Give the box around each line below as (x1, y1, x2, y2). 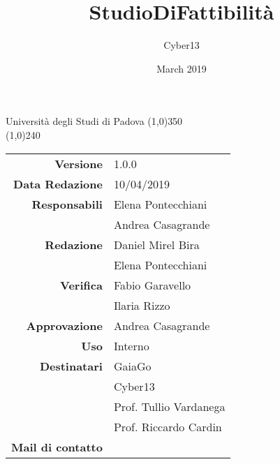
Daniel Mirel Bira (113, 236, 200, 253)
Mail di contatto (11, 438, 103, 455)
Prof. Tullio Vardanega (113, 398, 226, 414)
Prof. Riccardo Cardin (113, 418, 222, 435)
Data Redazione (13, 175, 103, 192)
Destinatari (39, 357, 103, 374)
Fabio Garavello (113, 276, 191, 293)
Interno (113, 337, 149, 354)
